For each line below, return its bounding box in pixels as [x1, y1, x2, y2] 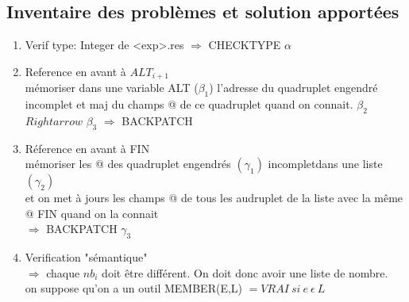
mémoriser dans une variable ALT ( [25, 79, 199, 96]
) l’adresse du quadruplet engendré [209, 79, 378, 96]
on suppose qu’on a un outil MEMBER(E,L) [25, 280, 243, 296]
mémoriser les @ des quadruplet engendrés [25, 155, 231, 172]
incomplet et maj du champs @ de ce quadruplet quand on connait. [25, 96, 353, 113]
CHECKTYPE [208, 36, 281, 53]
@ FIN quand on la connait [25, 205, 159, 221]
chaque [46, 264, 80, 281]
